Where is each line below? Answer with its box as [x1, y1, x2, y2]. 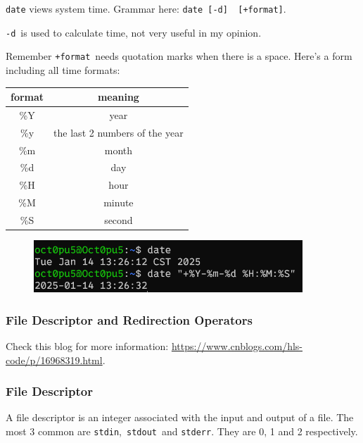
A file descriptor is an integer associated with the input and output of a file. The [6, 410, 354, 425]
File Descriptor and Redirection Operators [6, 311, 253, 328]
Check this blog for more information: [6, 339, 169, 354]
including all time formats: [6, 62, 120, 77]
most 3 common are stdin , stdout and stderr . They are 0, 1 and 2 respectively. [6, 424, 358, 439]
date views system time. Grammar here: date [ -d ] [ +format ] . [6, 1, 286, 15]
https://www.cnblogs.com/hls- [171, 339, 302, 354]
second [104, 212, 133, 227]
